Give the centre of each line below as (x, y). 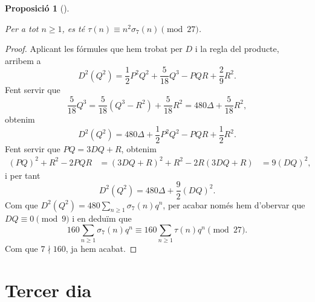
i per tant (23, 175)
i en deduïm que (102, 218)
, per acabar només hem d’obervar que (234, 204)
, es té (73, 28)
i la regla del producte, (237, 49)
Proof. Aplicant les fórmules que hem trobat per (94, 49)
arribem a (23, 60)
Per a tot (22, 28)
